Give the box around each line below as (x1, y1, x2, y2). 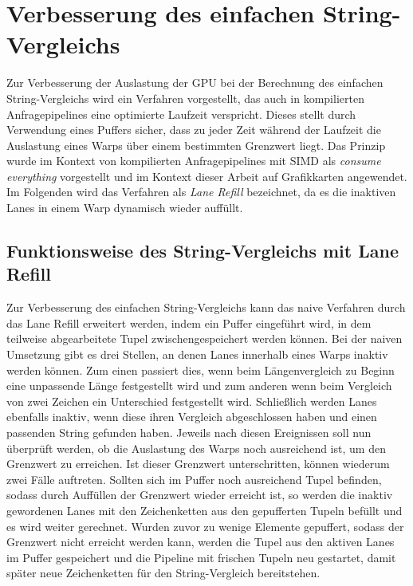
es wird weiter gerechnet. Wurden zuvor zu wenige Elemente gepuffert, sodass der (6, 517, 404, 534)
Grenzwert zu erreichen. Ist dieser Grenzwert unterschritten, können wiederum (6, 455, 390, 472)
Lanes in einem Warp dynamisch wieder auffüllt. (6, 199, 243, 216)
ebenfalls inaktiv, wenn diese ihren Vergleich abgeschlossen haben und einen (6, 408, 377, 425)
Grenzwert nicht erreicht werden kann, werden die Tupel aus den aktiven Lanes (6, 533, 395, 550)
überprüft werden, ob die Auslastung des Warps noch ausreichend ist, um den (6, 439, 386, 456)
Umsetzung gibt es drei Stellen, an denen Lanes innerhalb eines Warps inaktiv (6, 346, 388, 363)
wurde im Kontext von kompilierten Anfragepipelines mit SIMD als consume (6, 152, 381, 169)
